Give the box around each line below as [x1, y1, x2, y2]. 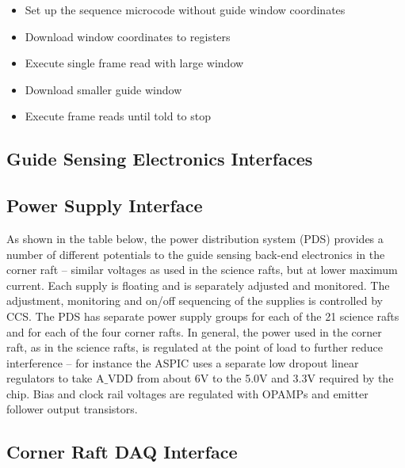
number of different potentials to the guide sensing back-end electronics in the [6, 245, 385, 262]
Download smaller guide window [25, 81, 182, 97]
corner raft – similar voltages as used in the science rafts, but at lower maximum [6, 261, 398, 278]
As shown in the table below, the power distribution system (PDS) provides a [6, 230, 384, 246]
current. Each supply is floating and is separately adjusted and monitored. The [6, 276, 390, 293]
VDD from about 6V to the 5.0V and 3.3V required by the [108, 370, 394, 386]
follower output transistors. [6, 401, 138, 417]
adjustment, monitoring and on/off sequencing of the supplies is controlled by [6, 292, 383, 309]
